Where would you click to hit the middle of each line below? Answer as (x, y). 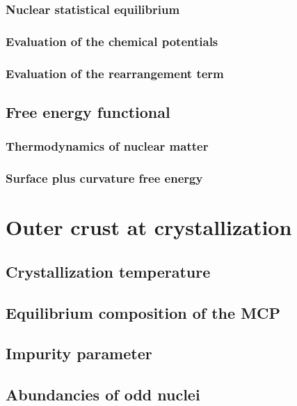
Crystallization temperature (108, 271)
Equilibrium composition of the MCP (143, 312)
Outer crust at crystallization (149, 227)
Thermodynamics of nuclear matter (107, 146)
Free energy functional (88, 111)
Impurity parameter (79, 353)
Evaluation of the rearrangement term (115, 73)
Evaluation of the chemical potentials (112, 41)
